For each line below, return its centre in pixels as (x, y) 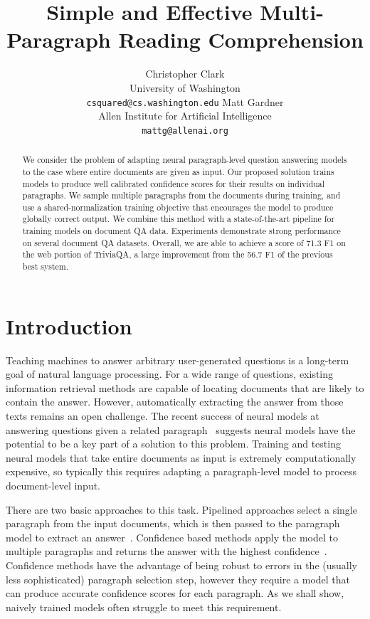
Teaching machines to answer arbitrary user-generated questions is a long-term (178, 360)
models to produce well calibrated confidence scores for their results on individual (174, 183)
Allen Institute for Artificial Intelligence (185, 116)
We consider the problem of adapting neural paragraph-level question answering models (185, 160)
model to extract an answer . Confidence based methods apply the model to (172, 537)
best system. (46, 266)
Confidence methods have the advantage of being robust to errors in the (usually (181, 565)
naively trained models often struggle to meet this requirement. (144, 607)
